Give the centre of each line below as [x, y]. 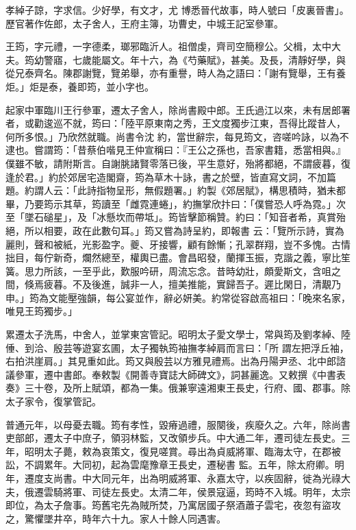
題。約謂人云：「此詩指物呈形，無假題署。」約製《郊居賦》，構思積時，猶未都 [176, 190]
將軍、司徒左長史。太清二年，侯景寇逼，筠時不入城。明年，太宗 [206, 491]
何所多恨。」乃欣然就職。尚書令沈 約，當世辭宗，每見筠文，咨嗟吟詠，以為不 [177, 136]
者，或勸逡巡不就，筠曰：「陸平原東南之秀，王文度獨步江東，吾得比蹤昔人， [176, 123]
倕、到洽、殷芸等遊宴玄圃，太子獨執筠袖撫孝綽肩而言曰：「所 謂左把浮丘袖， [177, 347]
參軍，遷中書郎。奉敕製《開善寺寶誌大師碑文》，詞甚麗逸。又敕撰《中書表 [180, 374]
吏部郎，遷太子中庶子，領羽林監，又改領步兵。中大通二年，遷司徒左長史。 [173, 438]
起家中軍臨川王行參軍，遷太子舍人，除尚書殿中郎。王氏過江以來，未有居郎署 [178, 109]
